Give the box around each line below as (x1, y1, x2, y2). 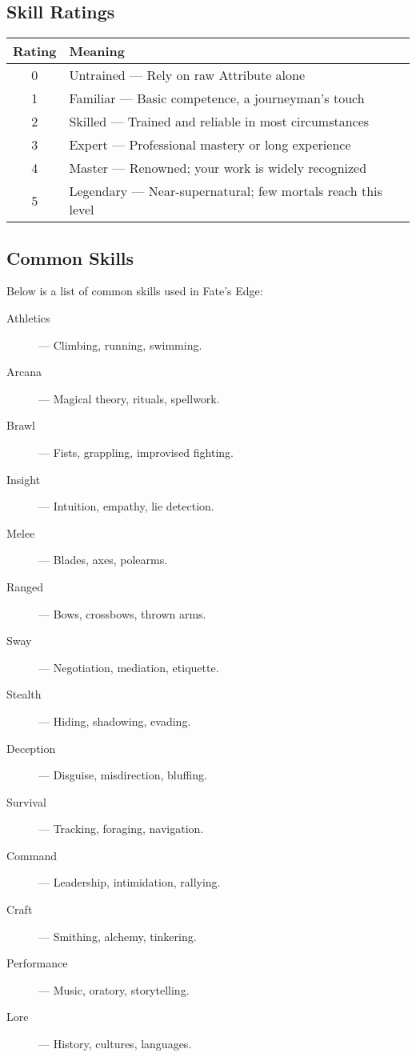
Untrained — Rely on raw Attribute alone (69, 66, 306, 85)
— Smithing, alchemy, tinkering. (38, 927, 197, 944)
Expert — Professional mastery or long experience (69, 135, 351, 154)
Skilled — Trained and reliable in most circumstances (69, 112, 370, 131)
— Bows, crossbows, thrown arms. (38, 605, 206, 622)
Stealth (6, 686, 42, 703)
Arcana (6, 363, 42, 380)
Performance (6, 955, 68, 971)
